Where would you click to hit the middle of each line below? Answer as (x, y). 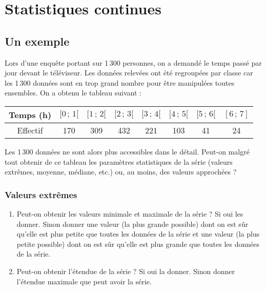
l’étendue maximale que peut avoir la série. (84, 281)
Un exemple (37, 41)
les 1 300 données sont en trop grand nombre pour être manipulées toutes (120, 82)
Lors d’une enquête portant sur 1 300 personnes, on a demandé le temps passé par (133, 62)
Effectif (30, 130)
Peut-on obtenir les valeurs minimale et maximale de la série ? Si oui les (130, 213)
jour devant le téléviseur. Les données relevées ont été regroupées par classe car (129, 73)
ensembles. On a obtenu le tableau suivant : (73, 93)
